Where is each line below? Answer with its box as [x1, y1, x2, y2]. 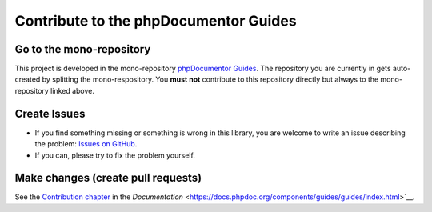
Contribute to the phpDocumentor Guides [14, 12, 297, 30]
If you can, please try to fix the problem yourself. [34, 150, 195, 160]
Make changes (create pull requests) [14, 171, 202, 185]
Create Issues [14, 106, 86, 120]
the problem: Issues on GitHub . [34, 139, 138, 149]
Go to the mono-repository [14, 42, 151, 56]
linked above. [50, 86, 95, 95]
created [14, 74, 41, 84]
